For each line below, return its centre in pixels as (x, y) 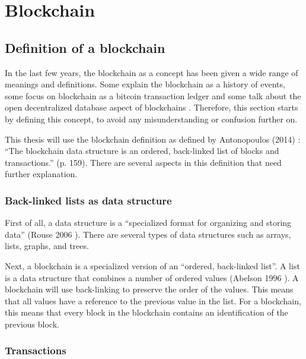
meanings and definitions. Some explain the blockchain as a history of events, (145, 84)
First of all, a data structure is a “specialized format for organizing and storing (148, 223)
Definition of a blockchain (85, 47)
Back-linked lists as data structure (88, 200)
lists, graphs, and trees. (47, 246)
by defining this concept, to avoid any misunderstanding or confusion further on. (151, 119)
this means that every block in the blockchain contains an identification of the (146, 312)
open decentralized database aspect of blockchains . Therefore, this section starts (152, 107)
